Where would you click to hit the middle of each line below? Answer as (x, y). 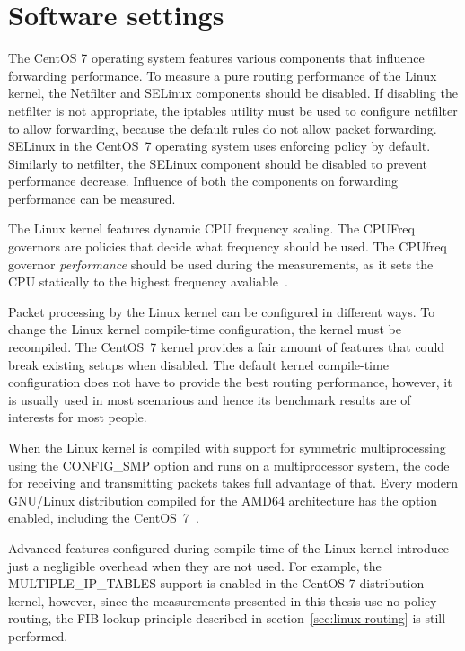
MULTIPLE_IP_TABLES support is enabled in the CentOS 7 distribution (216, 583)
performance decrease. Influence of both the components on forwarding (203, 181)
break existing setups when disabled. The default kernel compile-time (198, 364)
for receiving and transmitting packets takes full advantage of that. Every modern (233, 483)
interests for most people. (78, 417)
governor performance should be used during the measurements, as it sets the (221, 264)
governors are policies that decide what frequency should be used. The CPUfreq (228, 246)
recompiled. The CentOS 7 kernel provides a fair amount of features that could (227, 347)
